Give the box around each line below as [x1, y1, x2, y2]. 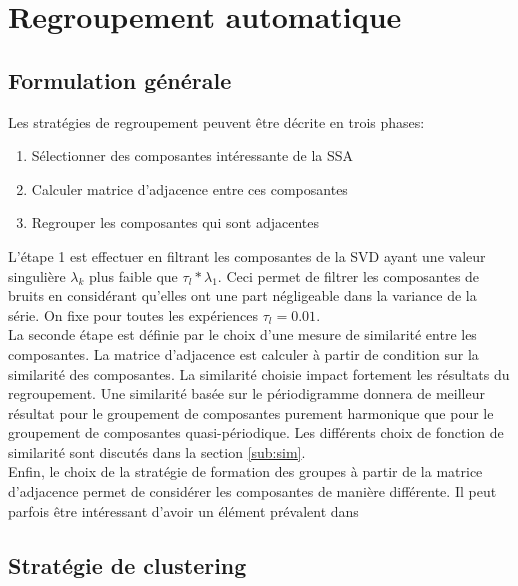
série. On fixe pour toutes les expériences [8, 304, 259, 325]
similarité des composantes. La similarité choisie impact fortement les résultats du [8, 363, 510, 384]
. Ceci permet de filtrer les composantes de [217, 265, 480, 286]
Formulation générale [8, 64, 232, 95]
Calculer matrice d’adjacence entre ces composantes [31, 178, 348, 199]
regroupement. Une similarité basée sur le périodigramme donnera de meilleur [8, 383, 485, 404]
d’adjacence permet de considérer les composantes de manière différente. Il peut [8, 481, 497, 502]
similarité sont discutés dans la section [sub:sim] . [8, 441, 306, 462]
